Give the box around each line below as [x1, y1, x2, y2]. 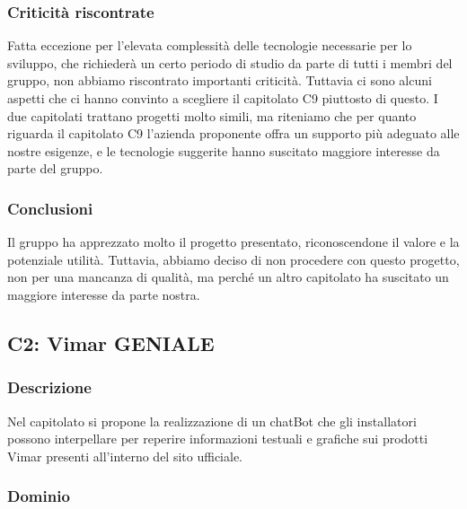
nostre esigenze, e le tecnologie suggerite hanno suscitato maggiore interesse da [7, 141, 440, 160]
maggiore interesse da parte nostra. [7, 285, 200, 303]
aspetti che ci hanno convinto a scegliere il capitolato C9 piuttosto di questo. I [7, 89, 438, 107]
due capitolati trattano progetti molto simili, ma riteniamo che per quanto [7, 106, 417, 125]
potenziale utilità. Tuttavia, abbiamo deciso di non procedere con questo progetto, [7, 250, 460, 268]
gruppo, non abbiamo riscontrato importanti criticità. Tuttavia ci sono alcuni [7, 71, 432, 90]
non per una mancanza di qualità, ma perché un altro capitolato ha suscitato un [7, 268, 449, 286]
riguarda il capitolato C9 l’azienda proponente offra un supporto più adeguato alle [7, 124, 460, 143]
